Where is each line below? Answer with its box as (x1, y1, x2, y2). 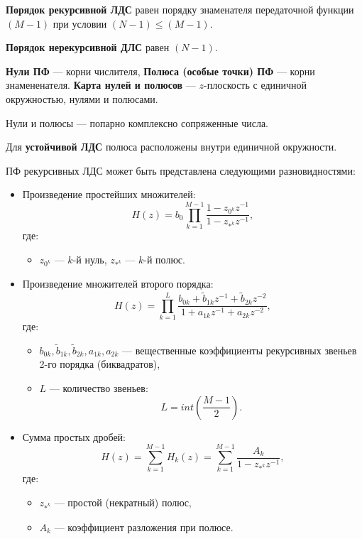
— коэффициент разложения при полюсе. (54, 519, 234, 534)
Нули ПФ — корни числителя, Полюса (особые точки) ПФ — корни (6, 63, 315, 78)
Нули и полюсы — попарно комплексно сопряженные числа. (6, 115, 268, 130)
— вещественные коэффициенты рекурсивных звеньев (122, 342, 357, 357)
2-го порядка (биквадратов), (39, 356, 160, 371)
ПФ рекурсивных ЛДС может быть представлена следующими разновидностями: (6, 163, 356, 178)
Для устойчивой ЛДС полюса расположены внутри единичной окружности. (6, 139, 337, 154)
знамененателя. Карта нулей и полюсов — (6, 77, 196, 92)
